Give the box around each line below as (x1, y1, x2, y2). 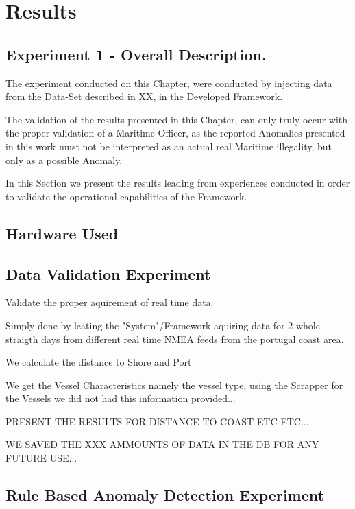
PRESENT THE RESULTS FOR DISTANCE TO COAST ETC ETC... (5, 414, 309, 428)
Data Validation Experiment (5, 263, 211, 284)
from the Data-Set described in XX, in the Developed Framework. (5, 89, 283, 104)
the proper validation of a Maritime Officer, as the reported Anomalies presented (5, 126, 345, 140)
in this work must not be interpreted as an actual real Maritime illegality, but (5, 139, 332, 153)
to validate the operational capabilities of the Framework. (5, 189, 247, 203)
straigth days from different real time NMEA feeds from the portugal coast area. (5, 331, 344, 346)
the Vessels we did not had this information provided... (5, 391, 236, 405)
